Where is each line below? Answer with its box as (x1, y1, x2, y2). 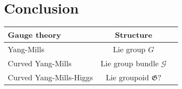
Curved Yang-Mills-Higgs (8, 72, 93, 83)
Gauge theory (8, 29, 61, 41)
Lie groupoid (106, 72, 149, 83)
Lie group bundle (100, 58, 159, 69)
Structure (115, 29, 152, 41)
